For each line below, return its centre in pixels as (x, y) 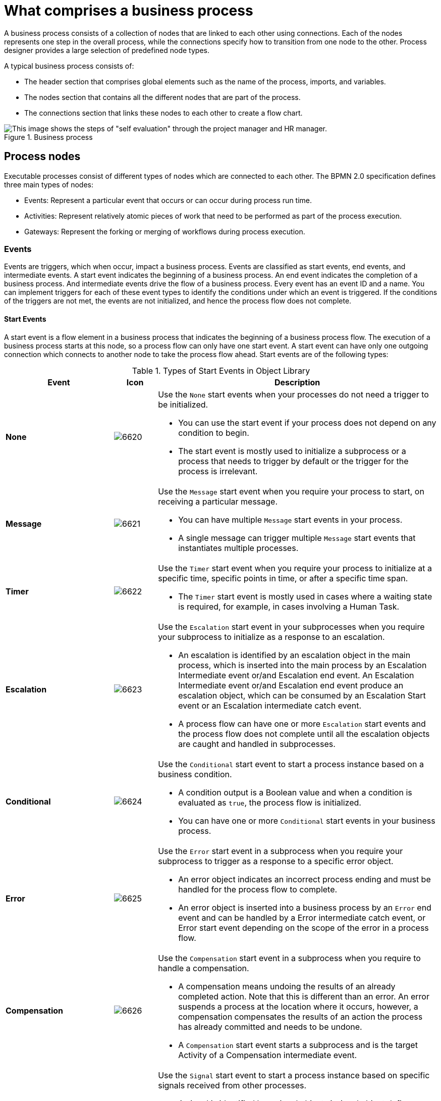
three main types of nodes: (49, 184)
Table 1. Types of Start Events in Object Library (221, 370)
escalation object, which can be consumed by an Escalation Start (302, 695)
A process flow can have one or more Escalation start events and (302, 723)
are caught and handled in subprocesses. (257, 744)
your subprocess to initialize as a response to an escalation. (271, 637)
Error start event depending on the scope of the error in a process (304, 928)
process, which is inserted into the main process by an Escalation (302, 665)
